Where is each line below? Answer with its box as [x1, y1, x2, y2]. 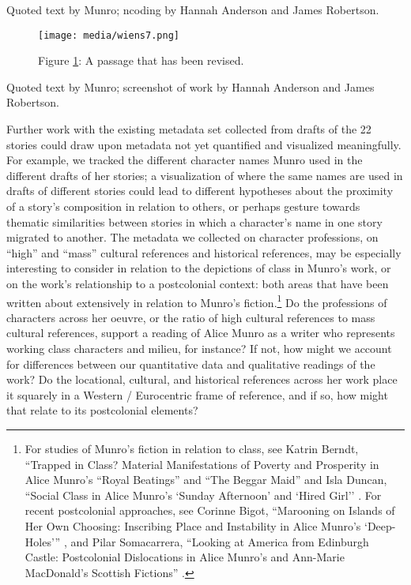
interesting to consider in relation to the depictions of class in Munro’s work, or [6, 260, 391, 276]
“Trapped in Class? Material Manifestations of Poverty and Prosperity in [25, 456, 379, 472]
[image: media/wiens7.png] [38, 29, 179, 41]
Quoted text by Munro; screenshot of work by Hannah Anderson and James [6, 78, 375, 95]
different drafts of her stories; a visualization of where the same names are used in [6, 167, 403, 183]
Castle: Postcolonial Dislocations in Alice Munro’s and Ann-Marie [25, 549, 345, 565]
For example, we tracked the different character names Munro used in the [6, 152, 363, 168]
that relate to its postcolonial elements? [6, 402, 198, 418]
